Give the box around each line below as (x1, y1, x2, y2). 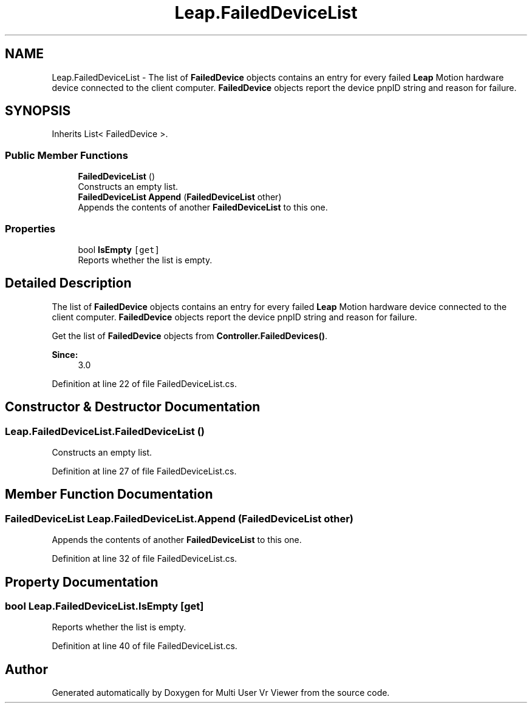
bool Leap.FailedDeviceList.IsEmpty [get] (5, 600, 204, 613)
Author (5, 661, 48, 677)
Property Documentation (5, 574, 159, 590)
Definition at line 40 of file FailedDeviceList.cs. (52, 641, 237, 652)
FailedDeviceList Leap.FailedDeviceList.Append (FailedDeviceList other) (5, 512, 353, 525)
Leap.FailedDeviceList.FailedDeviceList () (5, 425, 205, 437)
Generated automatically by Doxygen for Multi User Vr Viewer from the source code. (52, 687, 390, 698)
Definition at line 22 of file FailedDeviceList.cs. (52, 378, 237, 389)
